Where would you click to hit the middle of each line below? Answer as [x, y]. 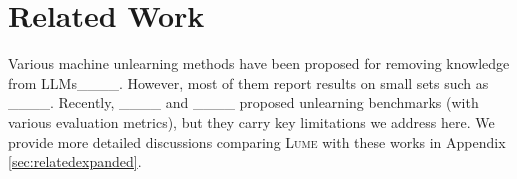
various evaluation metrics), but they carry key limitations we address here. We [251, 121]
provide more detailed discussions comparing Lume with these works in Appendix [257, 141]
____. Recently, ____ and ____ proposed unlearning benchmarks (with [243, 102]
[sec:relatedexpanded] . [75, 161]
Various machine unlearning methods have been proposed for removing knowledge [259, 63]
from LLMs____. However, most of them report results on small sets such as [248, 82]
